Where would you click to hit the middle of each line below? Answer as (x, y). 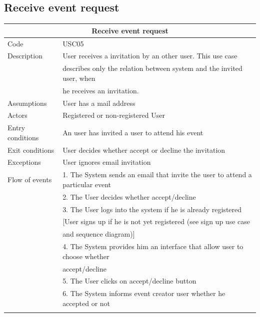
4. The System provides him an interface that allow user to (153, 246)
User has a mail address (99, 103)
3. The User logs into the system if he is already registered (152, 209)
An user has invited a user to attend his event (133, 132)
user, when (79, 78)
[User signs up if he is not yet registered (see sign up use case (156, 221)
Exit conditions (31, 150)
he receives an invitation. (101, 90)
